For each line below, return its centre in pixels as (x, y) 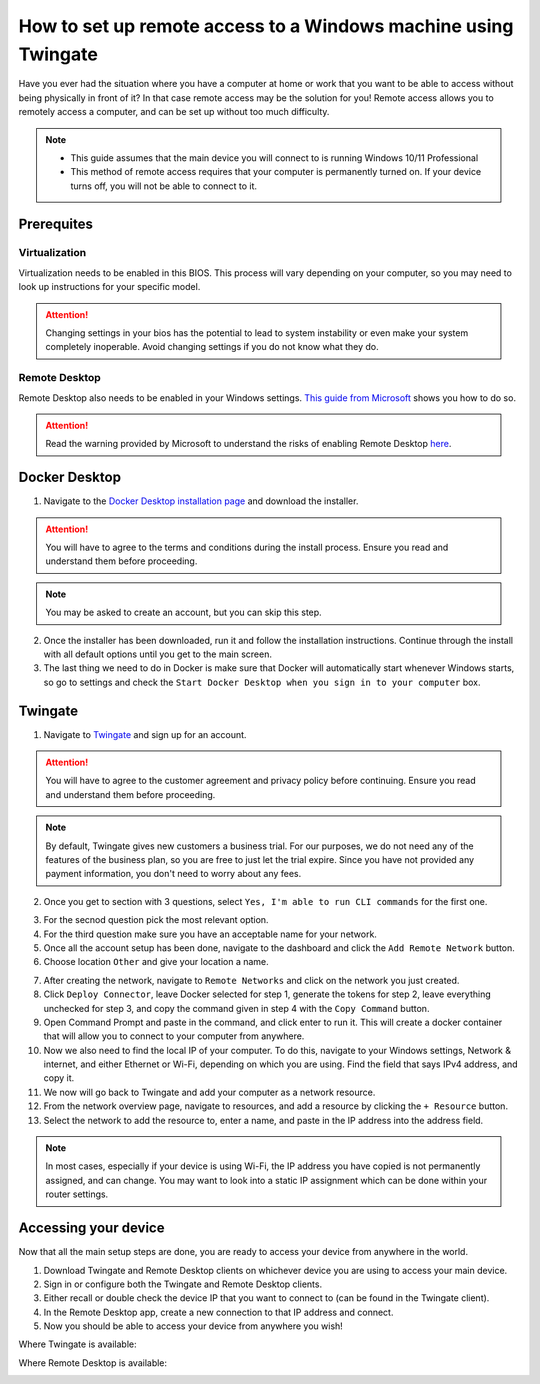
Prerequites (56, 223)
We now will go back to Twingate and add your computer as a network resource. (209, 1092)
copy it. (59, 1078)
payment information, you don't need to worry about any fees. (173, 874)
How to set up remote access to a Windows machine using (266, 26)
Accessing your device (91, 1228)
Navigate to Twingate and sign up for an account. (145, 734)
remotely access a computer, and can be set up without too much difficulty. (174, 112)
